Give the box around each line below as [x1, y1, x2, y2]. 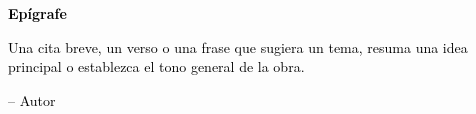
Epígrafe [8, 3, 67, 23]
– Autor [8, 89, 56, 110]
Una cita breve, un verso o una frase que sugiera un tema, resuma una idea [8, 36, 468, 57]
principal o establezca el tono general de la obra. [8, 56, 305, 77]
